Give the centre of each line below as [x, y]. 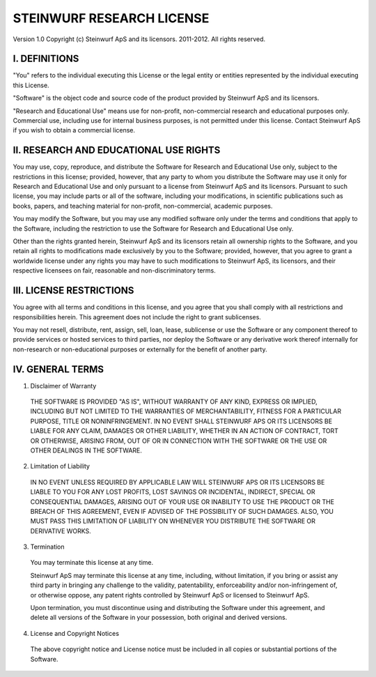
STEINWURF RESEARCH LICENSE [111, 18]
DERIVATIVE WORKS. [61, 531]
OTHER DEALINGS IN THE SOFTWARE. [86, 450]
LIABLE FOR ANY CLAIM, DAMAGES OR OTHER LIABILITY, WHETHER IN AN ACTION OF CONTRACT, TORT [185, 431]
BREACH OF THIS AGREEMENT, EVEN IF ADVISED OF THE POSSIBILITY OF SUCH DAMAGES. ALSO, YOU [182, 511]
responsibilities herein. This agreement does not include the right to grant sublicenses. [137, 317]
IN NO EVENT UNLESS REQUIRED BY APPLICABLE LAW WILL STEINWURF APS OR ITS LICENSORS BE [178, 482]
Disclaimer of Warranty [63, 386]
